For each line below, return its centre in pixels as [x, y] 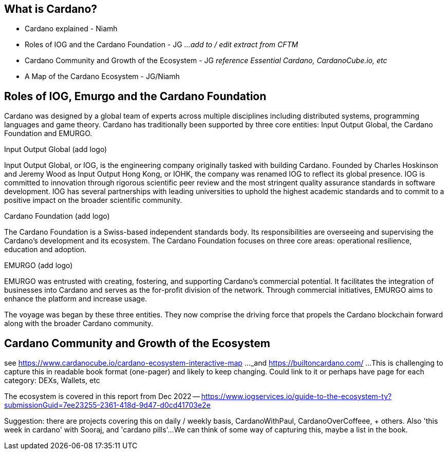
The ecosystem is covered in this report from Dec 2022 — [102, 396]
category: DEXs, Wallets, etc [52, 381]
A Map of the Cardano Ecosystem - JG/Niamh [102, 77]
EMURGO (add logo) [39, 266]
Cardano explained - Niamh [71, 29]
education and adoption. [45, 250]
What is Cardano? [51, 9]
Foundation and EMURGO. [48, 134]
